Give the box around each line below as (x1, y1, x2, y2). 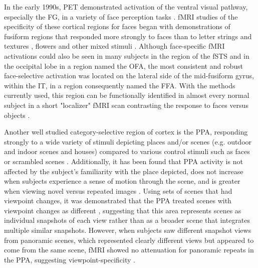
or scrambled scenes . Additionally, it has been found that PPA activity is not (4, 156, 243, 166)
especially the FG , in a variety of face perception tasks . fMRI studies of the (4, 11, 238, 22)
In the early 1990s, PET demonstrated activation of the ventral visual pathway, (4, 2, 248, 12)
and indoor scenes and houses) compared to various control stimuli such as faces (4, 146, 250, 157)
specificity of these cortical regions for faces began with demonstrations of (4, 21, 230, 32)
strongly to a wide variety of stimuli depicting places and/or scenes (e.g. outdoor (4, 136, 252, 147)
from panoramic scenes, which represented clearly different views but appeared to (4, 234, 254, 245)
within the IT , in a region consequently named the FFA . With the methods (4, 80, 235, 90)
